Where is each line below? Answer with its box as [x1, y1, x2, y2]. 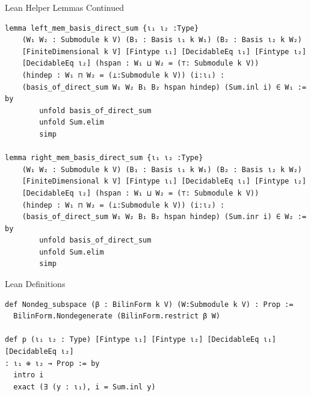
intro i [13, 371, 44, 380]
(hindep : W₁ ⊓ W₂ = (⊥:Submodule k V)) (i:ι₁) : [22, 70, 225, 79]
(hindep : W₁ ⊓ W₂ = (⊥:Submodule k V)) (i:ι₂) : [22, 200, 225, 209]
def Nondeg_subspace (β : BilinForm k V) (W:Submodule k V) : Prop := [5, 300, 294, 309]
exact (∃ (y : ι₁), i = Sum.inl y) [13, 382, 156, 391]
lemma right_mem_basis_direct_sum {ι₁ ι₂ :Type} [5, 153, 203, 162]
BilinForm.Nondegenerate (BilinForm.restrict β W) [13, 312, 220, 321]
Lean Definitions [5, 277, 66, 290]
